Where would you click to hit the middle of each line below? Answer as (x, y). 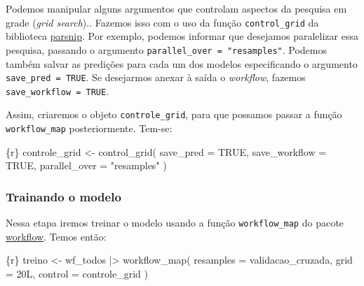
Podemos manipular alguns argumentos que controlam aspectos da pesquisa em (176, 8)
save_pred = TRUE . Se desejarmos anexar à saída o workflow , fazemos (156, 77)
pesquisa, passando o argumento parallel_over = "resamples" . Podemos (166, 49)
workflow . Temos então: (56, 236)
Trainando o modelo (63, 196)
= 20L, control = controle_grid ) (77, 273)
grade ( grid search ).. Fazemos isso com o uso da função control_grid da (162, 22)
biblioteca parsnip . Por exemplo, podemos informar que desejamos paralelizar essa (182, 36)
